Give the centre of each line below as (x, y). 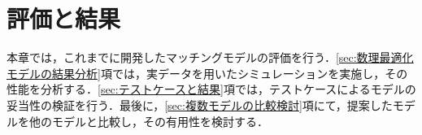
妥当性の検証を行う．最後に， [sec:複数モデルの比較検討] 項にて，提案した (200, 105)
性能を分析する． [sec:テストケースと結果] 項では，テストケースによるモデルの (211, 89)
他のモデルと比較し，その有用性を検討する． (148, 121)
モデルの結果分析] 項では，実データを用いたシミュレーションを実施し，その (207, 73)
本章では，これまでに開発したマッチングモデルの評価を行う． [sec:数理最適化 (210, 57)
